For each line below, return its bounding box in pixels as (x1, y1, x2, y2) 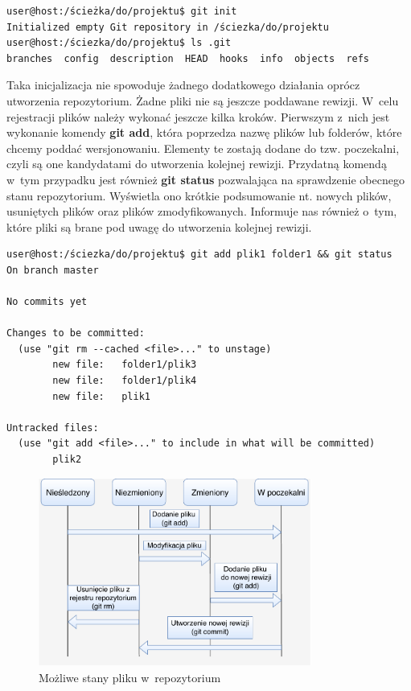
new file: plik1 (52, 390, 150, 402)
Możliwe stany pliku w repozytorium (39, 668, 221, 685)
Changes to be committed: (6, 327, 145, 339)
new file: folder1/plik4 (52, 375, 197, 387)
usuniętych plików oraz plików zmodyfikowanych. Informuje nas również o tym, (6, 203, 397, 220)
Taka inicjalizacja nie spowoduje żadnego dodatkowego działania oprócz (6, 76, 360, 93)
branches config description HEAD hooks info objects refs (6, 52, 370, 64)
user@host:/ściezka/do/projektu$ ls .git (6, 37, 232, 49)
